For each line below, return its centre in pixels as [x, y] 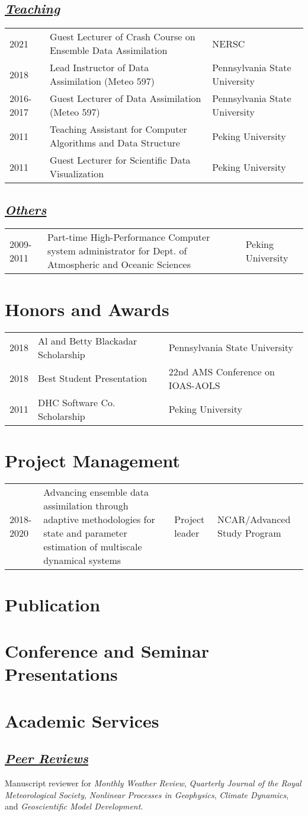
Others [26, 209]
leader [187, 533]
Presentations [61, 674]
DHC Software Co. [77, 402]
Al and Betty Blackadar [88, 340]
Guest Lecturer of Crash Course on [122, 37]
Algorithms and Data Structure [115, 143]
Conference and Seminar [107, 651]
